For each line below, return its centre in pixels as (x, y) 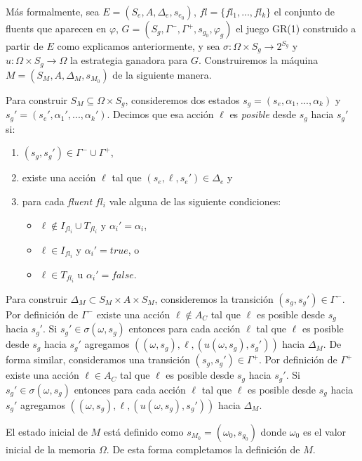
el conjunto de (304, 11)
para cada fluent (57, 201)
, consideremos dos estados (182, 99)
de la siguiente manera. (162, 74)
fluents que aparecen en (56, 28)
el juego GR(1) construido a (296, 28)
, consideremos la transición (214, 298)
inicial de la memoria (51, 449)
